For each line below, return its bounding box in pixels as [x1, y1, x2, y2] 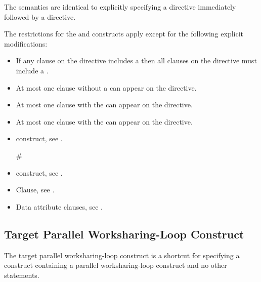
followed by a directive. [4, 11, 76, 22]
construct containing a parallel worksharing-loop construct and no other [4, 260, 227, 270]
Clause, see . [16, 184, 55, 195]
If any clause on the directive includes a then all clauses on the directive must [16, 55, 257, 66]
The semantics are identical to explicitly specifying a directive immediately [4, 2, 236, 12]
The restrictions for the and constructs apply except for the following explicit [4, 28, 244, 39]
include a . [16, 65, 49, 75]
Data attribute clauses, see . [16, 201, 103, 212]
